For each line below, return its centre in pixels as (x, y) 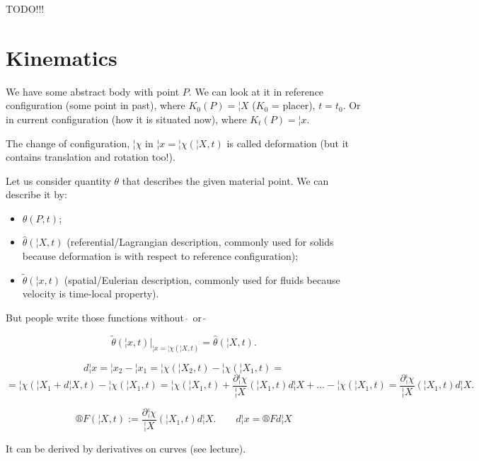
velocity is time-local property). (91, 294)
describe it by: (36, 194)
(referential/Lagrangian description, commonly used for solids (200, 242)
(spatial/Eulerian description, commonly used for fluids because (202, 279)
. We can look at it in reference (256, 91)
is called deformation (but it (288, 143)
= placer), (294, 105)
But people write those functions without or (104, 318)
